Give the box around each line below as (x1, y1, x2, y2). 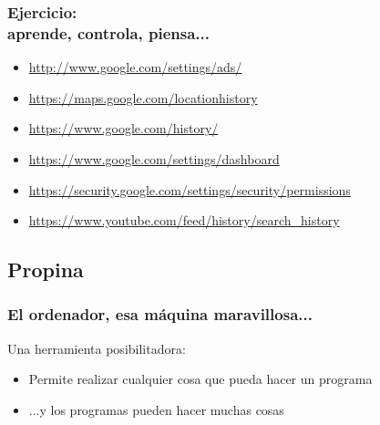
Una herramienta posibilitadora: (7, 338, 186, 358)
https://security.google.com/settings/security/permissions (28, 180, 351, 199)
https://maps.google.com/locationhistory (28, 88, 258, 107)
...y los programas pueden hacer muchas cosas (28, 399, 284, 419)
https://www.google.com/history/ (28, 119, 219, 138)
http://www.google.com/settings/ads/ (28, 57, 242, 77)
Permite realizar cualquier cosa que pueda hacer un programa (28, 369, 373, 389)
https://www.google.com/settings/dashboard (28, 149, 280, 168)
